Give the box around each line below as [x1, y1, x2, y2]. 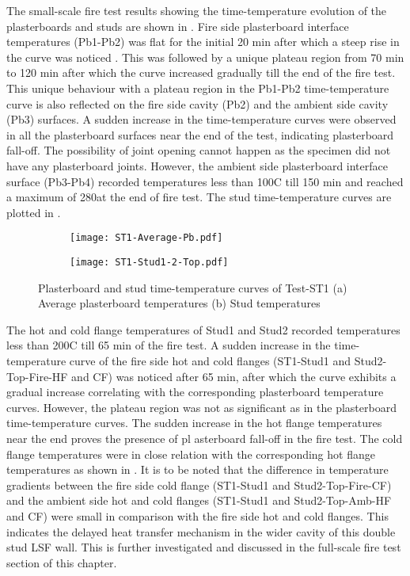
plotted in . [6, 204, 61, 220]
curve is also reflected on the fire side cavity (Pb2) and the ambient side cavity [6, 95, 389, 112]
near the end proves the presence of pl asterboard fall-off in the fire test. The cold [6, 429, 403, 446]
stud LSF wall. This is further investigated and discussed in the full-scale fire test [6, 539, 401, 555]
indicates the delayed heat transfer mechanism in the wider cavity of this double [6, 523, 396, 540]
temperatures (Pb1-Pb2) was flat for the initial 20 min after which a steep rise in [6, 33, 400, 50]
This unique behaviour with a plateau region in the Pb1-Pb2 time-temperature [6, 79, 389, 96]
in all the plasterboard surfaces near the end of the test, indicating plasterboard [6, 126, 394, 143]
